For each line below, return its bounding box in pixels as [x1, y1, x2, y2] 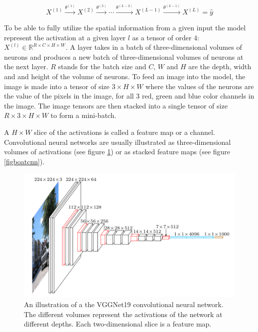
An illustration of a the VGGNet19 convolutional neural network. [24, 299, 224, 309]
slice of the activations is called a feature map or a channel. [34, 127, 215, 137]
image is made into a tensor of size [4, 81, 110, 91]
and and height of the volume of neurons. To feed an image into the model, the [4, 71, 246, 82]
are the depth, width [188, 61, 252, 72]
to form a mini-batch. [50, 110, 117, 120]
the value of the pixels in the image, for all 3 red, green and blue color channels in [4, 91, 255, 101]
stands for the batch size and [58, 61, 146, 72]
